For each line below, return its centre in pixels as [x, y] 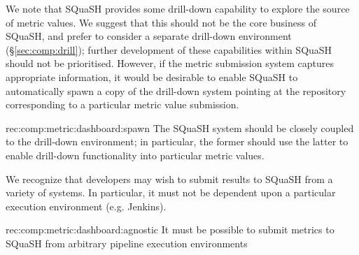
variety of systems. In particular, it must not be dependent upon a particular [171, 192]
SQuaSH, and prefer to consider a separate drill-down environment [149, 36]
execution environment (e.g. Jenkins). [86, 206]
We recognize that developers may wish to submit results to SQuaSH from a [169, 178]
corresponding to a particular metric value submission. [122, 104]
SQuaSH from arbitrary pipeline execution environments [127, 243]
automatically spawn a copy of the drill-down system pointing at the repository [176, 90]
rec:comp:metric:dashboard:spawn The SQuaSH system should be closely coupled [180, 127]
